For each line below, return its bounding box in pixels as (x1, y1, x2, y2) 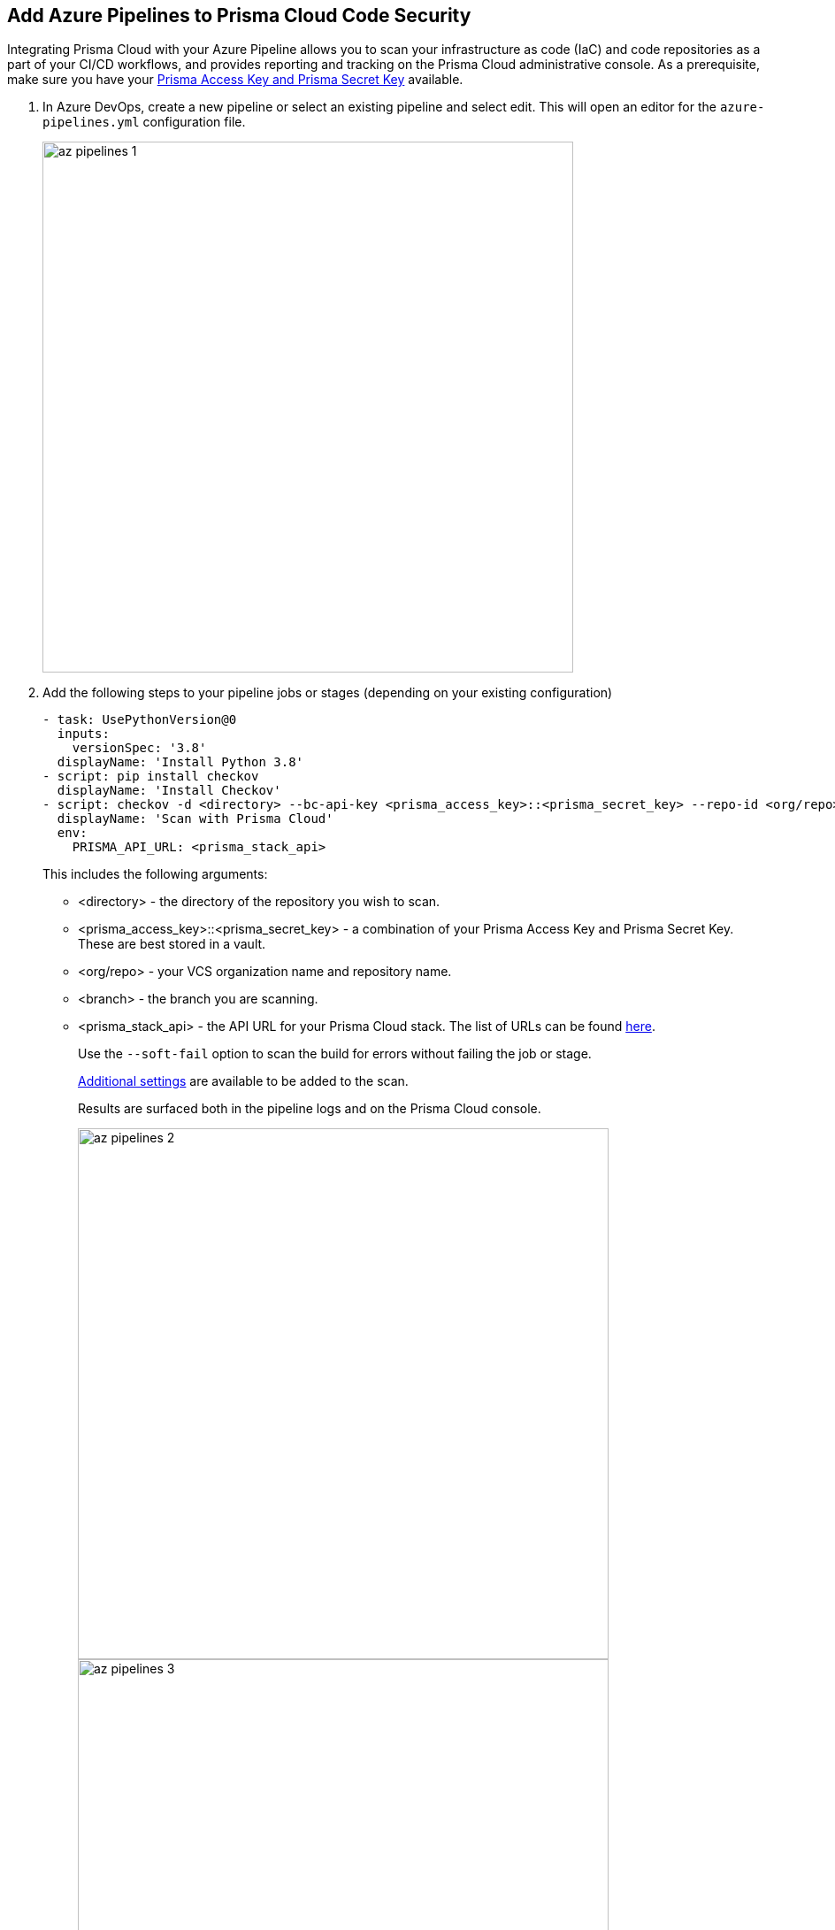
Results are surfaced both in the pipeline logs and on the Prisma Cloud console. (78, 1101, 541, 1117)
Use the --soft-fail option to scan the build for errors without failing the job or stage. (78, 1046, 592, 1062)
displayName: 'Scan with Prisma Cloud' (57, 811, 333, 827)
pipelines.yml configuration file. (42, 114, 246, 130)
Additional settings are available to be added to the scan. (78, 1073, 409, 1089)
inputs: (57, 727, 110, 742)
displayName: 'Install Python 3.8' (57, 755, 304, 770)
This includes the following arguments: (42, 866, 268, 882)
